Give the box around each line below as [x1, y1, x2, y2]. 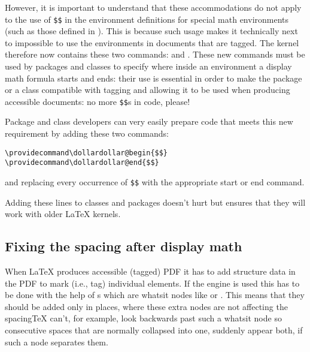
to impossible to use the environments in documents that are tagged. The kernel [5, 36, 299, 49]
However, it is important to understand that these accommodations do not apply [5, 1, 302, 13]
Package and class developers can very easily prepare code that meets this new [5, 115, 293, 128]
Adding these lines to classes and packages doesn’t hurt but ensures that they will [5, 195, 306, 208]
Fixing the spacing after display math [5, 237, 242, 255]
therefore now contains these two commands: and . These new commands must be [5, 48, 305, 61]
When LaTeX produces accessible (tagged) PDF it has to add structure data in [5, 265, 296, 278]
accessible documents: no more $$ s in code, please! [5, 95, 190, 107]
